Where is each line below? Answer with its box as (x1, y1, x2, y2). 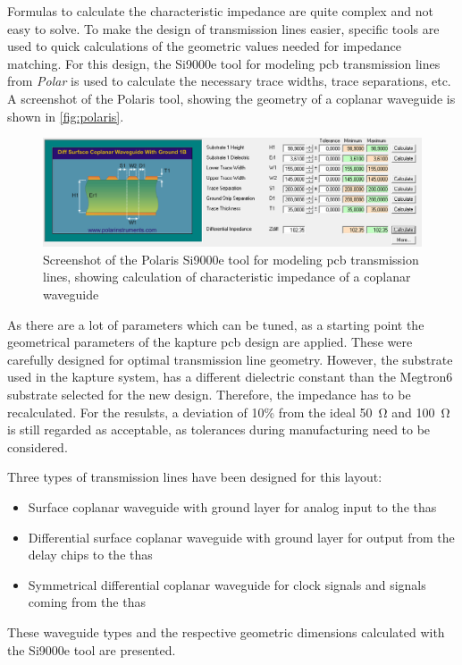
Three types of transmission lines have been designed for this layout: (7, 467, 382, 486)
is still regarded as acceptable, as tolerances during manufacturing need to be (7, 420, 431, 439)
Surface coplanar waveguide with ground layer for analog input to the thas (28, 498, 437, 517)
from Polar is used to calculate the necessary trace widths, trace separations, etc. (7, 72, 451, 90)
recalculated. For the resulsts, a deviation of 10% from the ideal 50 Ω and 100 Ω (7, 402, 450, 421)
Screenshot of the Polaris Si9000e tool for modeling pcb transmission (43, 249, 419, 268)
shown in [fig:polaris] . (7, 106, 124, 125)
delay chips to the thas (28, 545, 153, 564)
